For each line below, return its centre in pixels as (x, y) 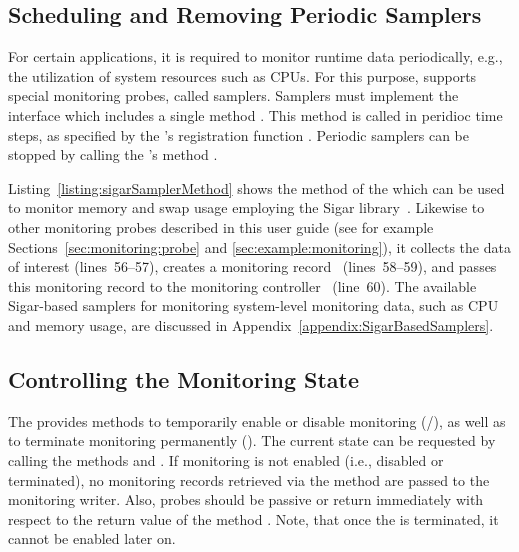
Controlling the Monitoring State (184, 378)
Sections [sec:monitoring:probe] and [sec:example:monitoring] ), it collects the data (259, 246)
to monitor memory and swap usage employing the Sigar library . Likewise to (246, 207)
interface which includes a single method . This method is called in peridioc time (255, 114)
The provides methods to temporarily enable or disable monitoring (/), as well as (257, 420)
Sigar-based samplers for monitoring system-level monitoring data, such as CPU (253, 305)
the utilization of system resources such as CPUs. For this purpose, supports (242, 75)
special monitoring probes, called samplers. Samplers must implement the (233, 95)
